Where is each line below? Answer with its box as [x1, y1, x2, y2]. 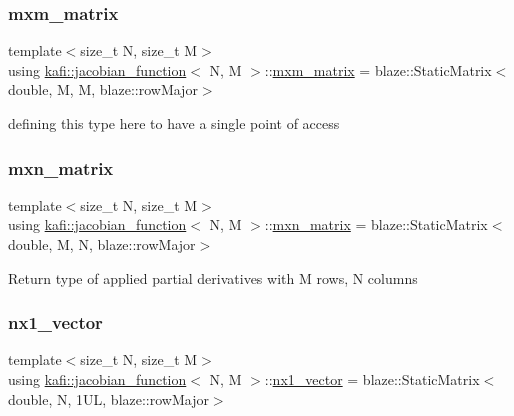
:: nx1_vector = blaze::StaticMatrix [264, 369, 480, 389]
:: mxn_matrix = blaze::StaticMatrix [264, 214, 488, 235]
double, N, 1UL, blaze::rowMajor [8, 388, 209, 409]
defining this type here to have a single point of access [8, 113, 340, 133]
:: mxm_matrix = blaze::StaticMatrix [264, 59, 492, 80]
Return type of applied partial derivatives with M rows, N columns [8, 267, 418, 288]
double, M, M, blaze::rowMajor [8, 79, 198, 100]
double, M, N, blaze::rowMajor [8, 234, 196, 254]
